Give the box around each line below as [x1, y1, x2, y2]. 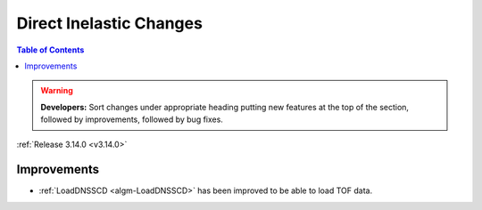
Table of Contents [16, 44, 85, 55]
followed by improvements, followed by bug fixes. [40, 114, 223, 125]
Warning [40, 85, 73, 96]
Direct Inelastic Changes [16, 13, 203, 33]
